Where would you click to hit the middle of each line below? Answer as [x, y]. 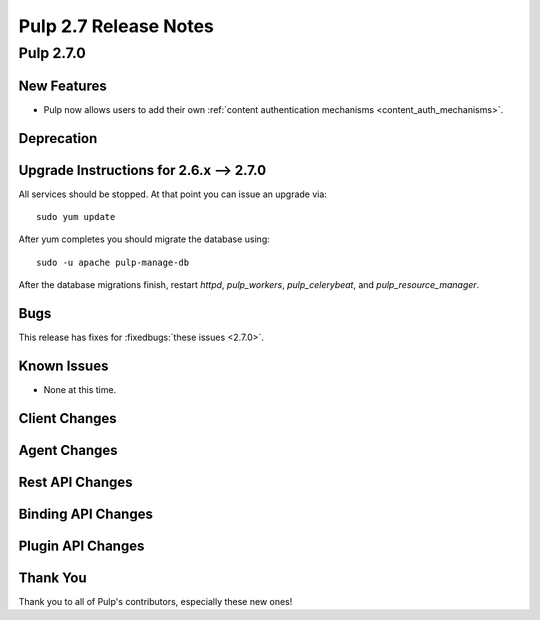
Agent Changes [68, 450]
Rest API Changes [76, 481]
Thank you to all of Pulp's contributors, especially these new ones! [155, 601]
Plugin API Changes [81, 545]
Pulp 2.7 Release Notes [116, 26]
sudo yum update [76, 217]
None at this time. [80, 390]
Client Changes [67, 418]
